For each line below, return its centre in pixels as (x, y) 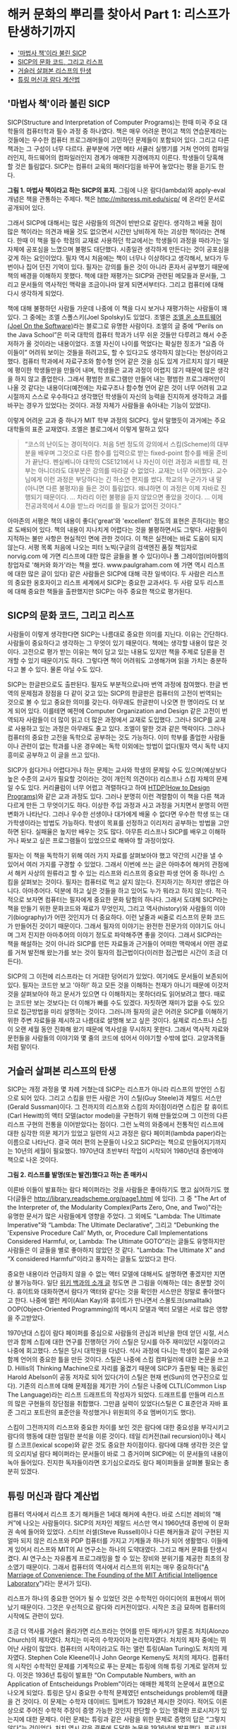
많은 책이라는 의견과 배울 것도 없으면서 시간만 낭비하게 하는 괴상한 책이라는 (110, 231)
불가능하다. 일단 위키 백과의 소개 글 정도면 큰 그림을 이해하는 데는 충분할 (113, 1283)
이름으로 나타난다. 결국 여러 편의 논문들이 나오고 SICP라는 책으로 (96, 1142)
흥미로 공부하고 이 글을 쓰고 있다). (54, 755)
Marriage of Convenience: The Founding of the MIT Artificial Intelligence (113, 1575)
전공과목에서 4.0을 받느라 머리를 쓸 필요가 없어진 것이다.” (103, 506)
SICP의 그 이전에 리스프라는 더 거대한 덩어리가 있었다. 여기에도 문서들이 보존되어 (118, 976)
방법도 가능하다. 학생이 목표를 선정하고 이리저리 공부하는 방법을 (130, 823)
